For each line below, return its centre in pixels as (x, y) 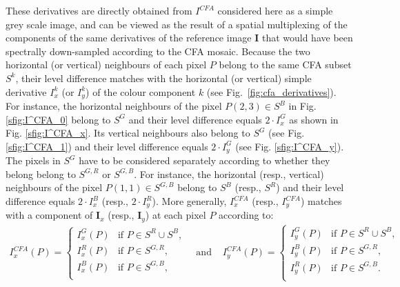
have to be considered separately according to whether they (204, 160)
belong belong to (41, 174)
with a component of (49, 215)
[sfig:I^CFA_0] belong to (58, 119)
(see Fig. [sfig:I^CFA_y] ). (290, 146)
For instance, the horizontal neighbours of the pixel (114, 106)
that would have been (307, 38)
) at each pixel (176, 215)
